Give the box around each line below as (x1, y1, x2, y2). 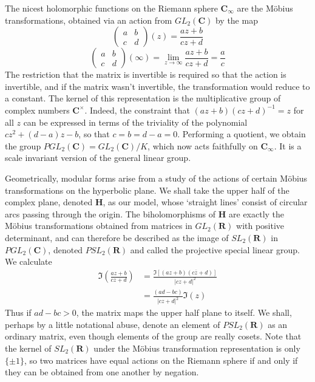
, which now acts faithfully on (147, 139, 258, 152)
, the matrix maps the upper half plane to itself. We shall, (76, 306, 292, 319)
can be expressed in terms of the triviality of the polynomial (23, 115, 248, 128)
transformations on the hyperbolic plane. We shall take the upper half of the (5, 183, 290, 196)
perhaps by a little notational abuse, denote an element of (5, 318, 220, 330)
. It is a (274, 139, 302, 152)
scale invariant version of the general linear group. (5, 151, 191, 164)
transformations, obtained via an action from (5, 13, 172, 26)
